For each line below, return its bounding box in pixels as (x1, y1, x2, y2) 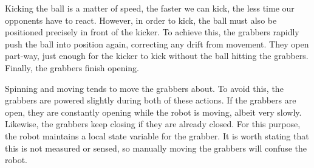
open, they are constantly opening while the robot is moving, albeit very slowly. (5, 105, 302, 118)
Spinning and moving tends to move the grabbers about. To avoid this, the (5, 82, 284, 94)
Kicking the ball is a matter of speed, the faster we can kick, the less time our (5, 2, 295, 14)
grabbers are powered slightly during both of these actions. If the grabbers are (5, 94, 296, 107)
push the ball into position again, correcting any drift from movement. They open (5, 37, 309, 50)
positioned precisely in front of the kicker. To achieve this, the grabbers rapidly (5, 26, 299, 38)
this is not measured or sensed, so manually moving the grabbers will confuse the (5, 141, 307, 154)
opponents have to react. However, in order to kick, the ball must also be (5, 13, 277, 26)
